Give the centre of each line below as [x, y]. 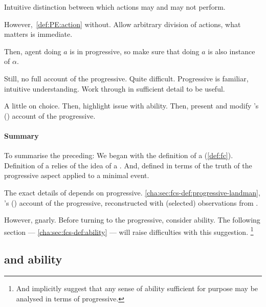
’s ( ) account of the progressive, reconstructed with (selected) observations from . [131, 202]
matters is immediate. [38, 34]
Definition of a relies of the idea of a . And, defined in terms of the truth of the [128, 165]
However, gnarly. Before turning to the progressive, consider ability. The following [132, 220]
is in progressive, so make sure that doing [135, 51]
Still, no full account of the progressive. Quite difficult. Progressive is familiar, [126, 78]
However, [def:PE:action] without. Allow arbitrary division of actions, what [123, 24]
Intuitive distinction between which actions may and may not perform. [115, 7]
